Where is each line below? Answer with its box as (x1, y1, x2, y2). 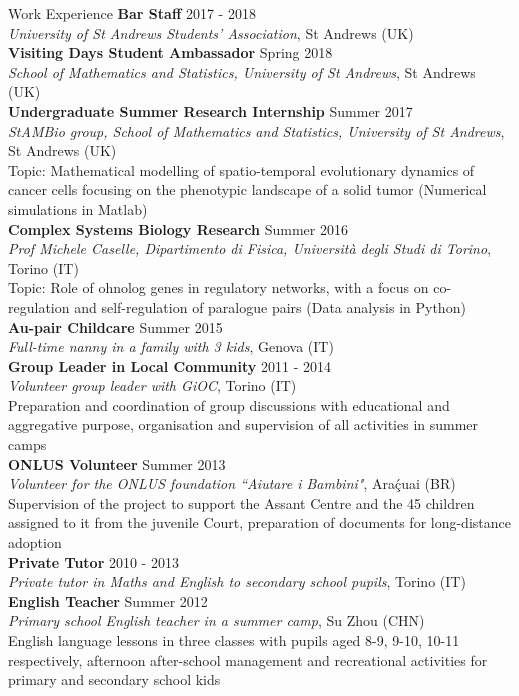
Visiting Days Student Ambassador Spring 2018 (8, 42, 333, 63)
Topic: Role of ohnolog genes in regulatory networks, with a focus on (8, 277, 429, 298)
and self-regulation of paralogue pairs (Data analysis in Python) (74, 296, 466, 317)
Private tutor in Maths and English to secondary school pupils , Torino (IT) (8, 571, 466, 592)
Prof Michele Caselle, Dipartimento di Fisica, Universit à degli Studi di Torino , (8, 238, 492, 259)
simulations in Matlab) (8, 198, 148, 219)
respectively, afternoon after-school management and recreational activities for (8, 649, 488, 670)
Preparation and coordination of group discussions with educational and (8, 394, 450, 415)
